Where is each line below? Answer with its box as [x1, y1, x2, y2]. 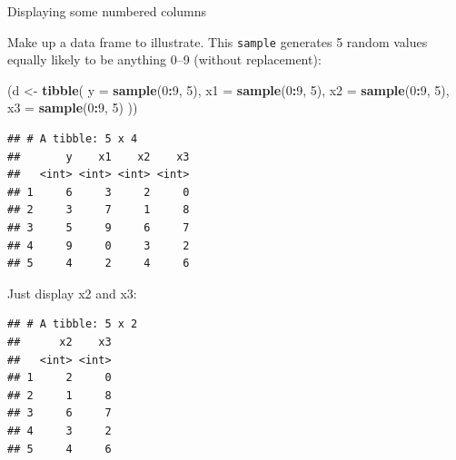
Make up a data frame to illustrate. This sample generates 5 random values [7, 32, 428, 51]
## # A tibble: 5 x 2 [7, 318, 138, 331]
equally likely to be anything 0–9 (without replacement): [7, 50, 322, 69]
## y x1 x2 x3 [7, 150, 190, 163]
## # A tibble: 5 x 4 [7, 132, 138, 146]
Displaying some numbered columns [7, 2, 207, 20]
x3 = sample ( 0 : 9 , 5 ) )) [7, 98, 138, 117]
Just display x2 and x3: [7, 283, 137, 302]
